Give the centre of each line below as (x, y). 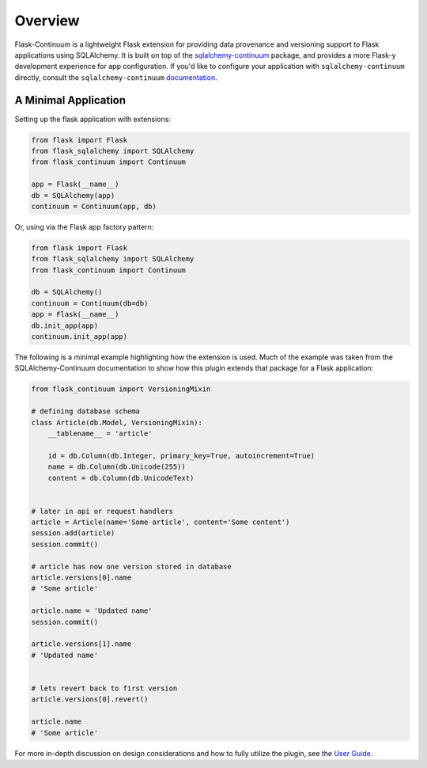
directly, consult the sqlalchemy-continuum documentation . (116, 77)
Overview (47, 21)
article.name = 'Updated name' (92, 611)
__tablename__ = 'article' (100, 433)
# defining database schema (85, 411)
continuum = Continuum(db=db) (90, 303)
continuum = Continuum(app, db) (94, 206)
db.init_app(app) (65, 325)
